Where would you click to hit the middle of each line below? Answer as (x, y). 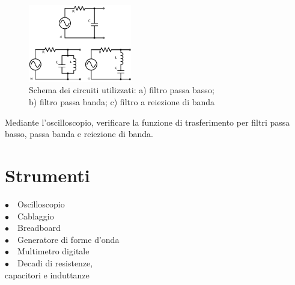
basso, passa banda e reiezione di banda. (79, 134)
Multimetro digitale (53, 251)
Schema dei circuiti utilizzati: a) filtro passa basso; (122, 90)
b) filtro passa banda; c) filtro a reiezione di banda (122, 102)
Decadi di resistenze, (55, 262)
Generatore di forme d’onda (68, 239)
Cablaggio (36, 216)
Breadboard (39, 228)
